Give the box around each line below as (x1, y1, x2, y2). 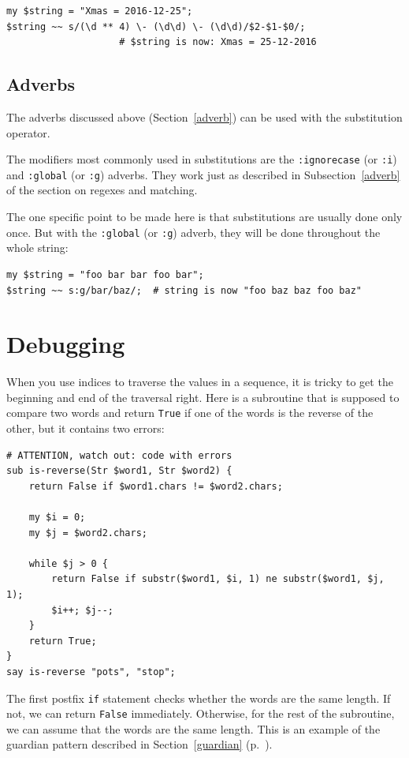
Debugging (6, 328, 125, 360)
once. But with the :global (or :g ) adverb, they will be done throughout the (6, 223, 381, 240)
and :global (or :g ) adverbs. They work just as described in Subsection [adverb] (6, 166, 400, 182)
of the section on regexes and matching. (6, 182, 198, 198)
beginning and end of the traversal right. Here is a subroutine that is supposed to (6, 388, 400, 405)
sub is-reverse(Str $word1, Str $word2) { (6, 465, 232, 477)
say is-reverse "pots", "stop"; (6, 666, 176, 677)
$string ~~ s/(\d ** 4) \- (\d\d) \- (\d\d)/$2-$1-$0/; (6, 21, 306, 32)
